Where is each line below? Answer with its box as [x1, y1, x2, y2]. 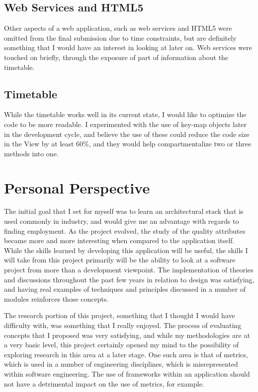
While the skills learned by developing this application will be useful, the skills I [4, 245, 248, 255]
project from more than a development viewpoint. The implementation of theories [4, 264, 254, 275]
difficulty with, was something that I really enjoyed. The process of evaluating [4, 320, 242, 330]
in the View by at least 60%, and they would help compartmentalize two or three [4, 138, 252, 149]
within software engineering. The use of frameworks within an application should [4, 368, 250, 379]
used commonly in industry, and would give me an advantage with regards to [4, 216, 239, 226]
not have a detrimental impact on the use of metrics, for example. [4, 378, 204, 389]
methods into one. [4, 148, 59, 158]
